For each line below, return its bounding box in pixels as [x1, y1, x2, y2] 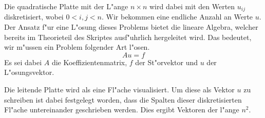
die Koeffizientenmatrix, [51, 56, 127, 67]
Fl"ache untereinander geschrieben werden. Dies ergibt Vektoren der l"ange [4, 104, 239, 115]
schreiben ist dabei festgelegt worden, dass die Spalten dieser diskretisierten [4, 94, 242, 105]
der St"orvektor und [135, 56, 198, 67]
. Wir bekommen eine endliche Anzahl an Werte [101, 11, 253, 22]
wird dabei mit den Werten [149, 1, 235, 11]
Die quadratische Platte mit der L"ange [4, 1, 128, 11]
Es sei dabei [4, 56, 42, 67]
